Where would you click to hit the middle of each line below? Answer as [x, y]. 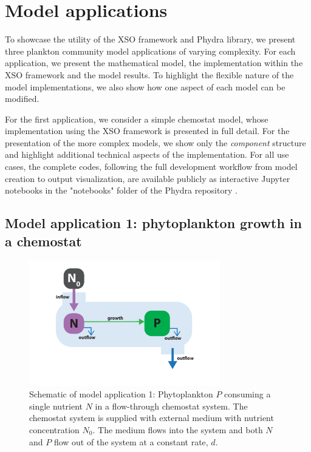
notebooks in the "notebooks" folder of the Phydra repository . [121, 190]
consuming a [248, 394]
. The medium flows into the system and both [178, 430]
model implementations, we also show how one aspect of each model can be [145, 86]
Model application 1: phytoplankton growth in [153, 223]
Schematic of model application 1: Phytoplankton [121, 394]
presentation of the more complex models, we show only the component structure [155, 142]
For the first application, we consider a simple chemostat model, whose [137, 119]
